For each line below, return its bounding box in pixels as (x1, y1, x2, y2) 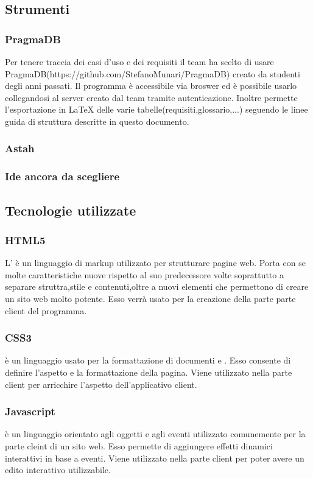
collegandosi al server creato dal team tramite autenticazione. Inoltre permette (5, 91, 298, 104)
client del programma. (5, 304, 87, 317)
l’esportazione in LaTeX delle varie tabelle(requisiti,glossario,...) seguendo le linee (5, 103, 308, 116)
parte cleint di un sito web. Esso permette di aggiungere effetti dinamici (5, 440, 273, 452)
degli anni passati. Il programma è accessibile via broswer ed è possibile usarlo (5, 79, 297, 92)
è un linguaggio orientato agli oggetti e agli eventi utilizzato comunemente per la (5, 427, 306, 440)
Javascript (5, 404, 55, 419)
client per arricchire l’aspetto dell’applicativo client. (5, 378, 197, 390)
